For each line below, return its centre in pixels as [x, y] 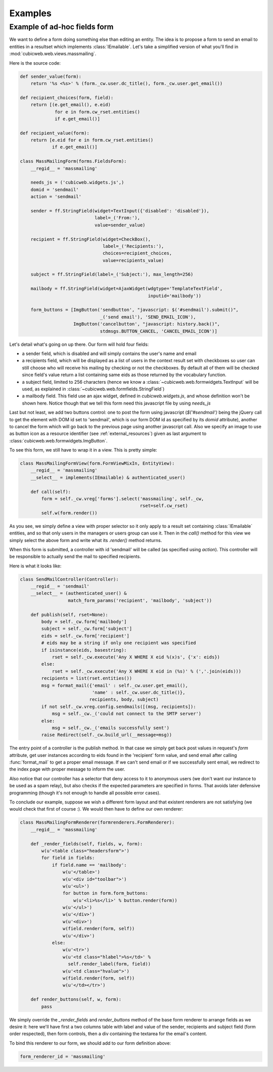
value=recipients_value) [133, 260]
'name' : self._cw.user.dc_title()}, [139, 692]
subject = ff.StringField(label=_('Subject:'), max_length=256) [112, 275]
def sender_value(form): [51, 76]
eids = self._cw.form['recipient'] [85, 636]
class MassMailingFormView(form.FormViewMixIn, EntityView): [97, 463]
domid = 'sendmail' [55, 189]
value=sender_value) [120, 225]
